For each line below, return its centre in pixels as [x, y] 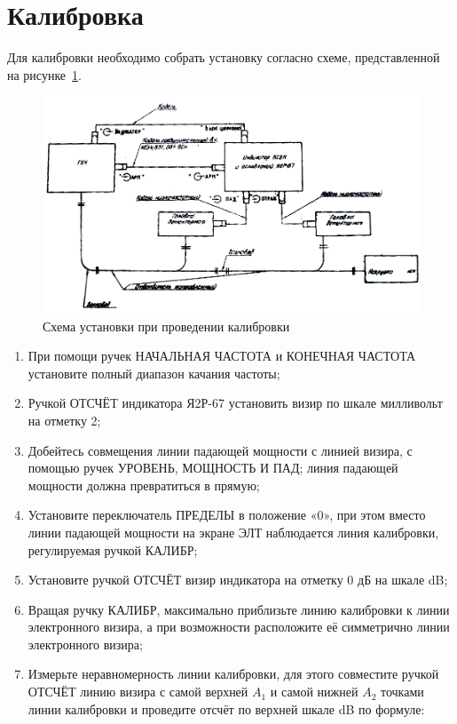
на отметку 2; [64, 420]
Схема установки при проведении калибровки [166, 326]
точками [402, 692]
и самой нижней [314, 692]
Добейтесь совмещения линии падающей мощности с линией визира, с [220, 450]
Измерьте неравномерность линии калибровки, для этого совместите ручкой [233, 674]
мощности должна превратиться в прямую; [144, 485]
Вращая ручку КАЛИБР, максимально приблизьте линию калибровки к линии [239, 609]
